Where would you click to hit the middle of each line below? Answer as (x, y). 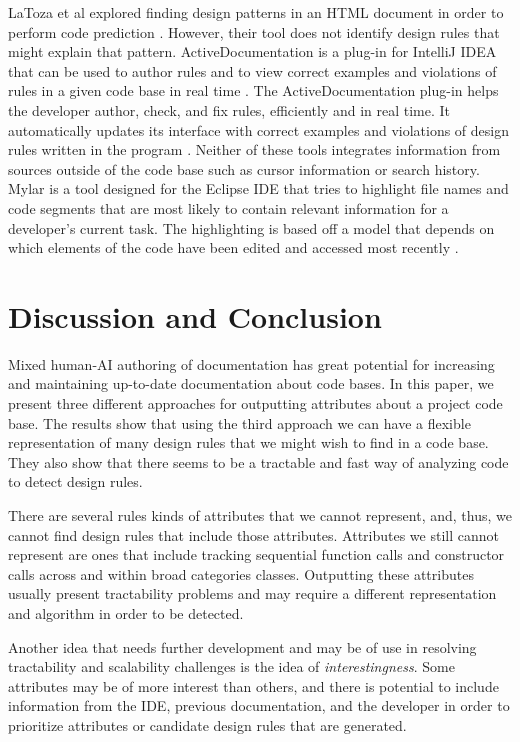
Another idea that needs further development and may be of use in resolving (242, 646)
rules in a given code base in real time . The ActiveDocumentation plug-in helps (253, 90)
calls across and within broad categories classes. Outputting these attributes (241, 573)
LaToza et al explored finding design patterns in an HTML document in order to (256, 12)
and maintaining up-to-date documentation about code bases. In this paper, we (251, 383)
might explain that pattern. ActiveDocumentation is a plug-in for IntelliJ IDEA (252, 51)
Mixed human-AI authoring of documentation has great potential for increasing (251, 363)
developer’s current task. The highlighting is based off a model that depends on (251, 227)
